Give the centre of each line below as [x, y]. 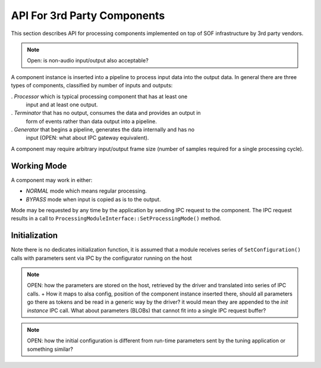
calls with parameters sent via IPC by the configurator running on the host [102, 258]
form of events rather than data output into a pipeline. [92, 121]
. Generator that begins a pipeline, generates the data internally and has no [103, 130]
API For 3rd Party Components [88, 15]
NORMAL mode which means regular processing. [86, 191]
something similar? [50, 349]
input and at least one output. [62, 105]
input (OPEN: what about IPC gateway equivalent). [87, 138]
